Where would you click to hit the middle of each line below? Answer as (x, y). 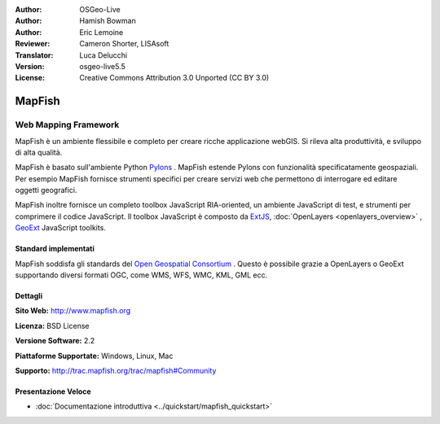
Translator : (34, 55)
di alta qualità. (39, 152)
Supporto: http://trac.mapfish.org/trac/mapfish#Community (116, 370)
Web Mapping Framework (67, 125)
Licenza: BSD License (52, 326)
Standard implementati (55, 249)
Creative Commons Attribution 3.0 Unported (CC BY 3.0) (174, 78)
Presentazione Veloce (53, 391)
